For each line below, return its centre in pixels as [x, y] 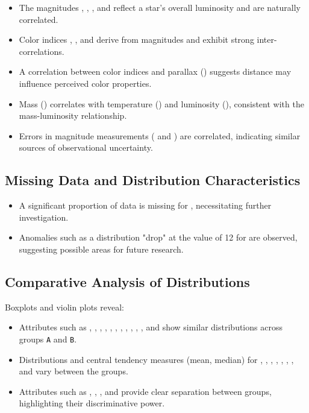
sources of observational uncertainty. [86, 147]
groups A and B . [48, 339]
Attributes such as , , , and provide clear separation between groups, [145, 391]
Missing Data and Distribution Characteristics [153, 180]
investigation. [44, 217]
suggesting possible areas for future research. [101, 249]
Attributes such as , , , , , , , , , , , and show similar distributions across [151, 327]
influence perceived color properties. [85, 83]
